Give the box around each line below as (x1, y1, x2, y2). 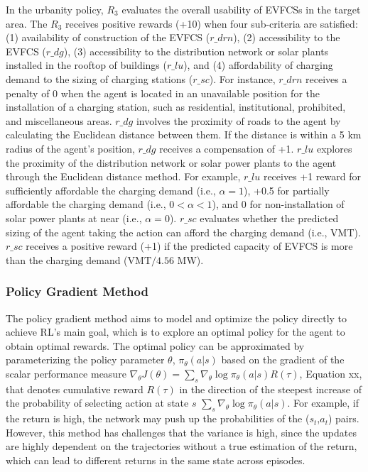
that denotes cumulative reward (6, 381, 144, 396)
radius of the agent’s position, (6, 141, 135, 155)
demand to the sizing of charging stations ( (6, 71, 193, 86)
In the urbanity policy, (6, 2, 104, 16)
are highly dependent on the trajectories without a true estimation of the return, (6, 439, 357, 454)
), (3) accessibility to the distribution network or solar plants (63, 43, 329, 58)
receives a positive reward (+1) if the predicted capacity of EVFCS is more (26, 238, 353, 253)
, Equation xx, (299, 366, 362, 380)
